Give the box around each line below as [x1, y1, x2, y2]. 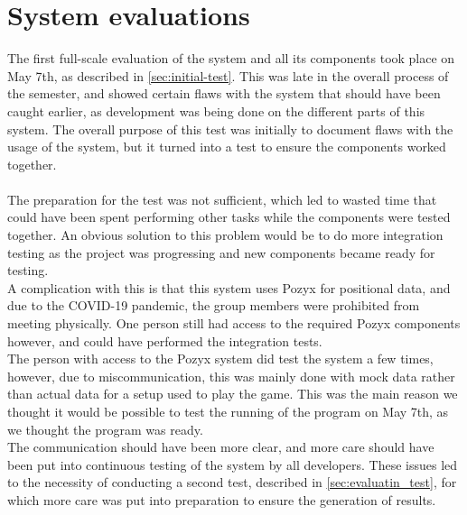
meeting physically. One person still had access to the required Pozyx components [7, 314, 461, 333]
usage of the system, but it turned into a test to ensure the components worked [7, 137, 446, 156]
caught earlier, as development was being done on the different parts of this [7, 101, 425, 120]
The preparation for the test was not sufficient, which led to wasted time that [7, 189, 437, 208]
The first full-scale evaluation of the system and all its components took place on [7, 49, 455, 68]
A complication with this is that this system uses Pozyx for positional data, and [7, 278, 451, 297]
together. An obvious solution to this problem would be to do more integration [7, 225, 444, 244]
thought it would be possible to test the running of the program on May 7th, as [7, 402, 449, 420]
